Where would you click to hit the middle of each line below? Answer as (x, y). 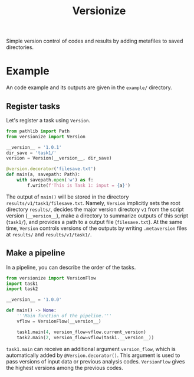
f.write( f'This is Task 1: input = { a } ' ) (79, 185)
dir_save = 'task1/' (32, 153)
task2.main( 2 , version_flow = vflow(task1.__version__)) (86, 337)
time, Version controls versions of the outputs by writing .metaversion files (97, 228)
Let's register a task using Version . (48, 120)
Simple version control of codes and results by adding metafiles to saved (95, 41)
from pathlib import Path (38, 131)
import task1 (22, 284)
